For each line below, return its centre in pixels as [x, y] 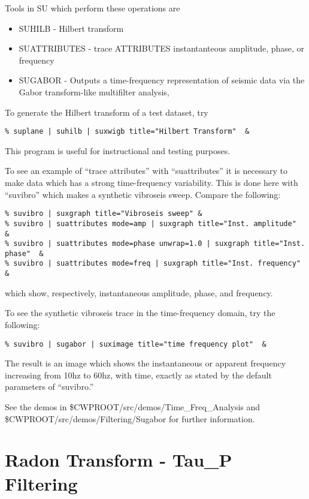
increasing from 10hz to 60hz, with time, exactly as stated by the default [138, 375]
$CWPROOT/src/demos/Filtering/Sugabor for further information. [130, 418]
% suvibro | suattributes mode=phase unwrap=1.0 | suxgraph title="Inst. [155, 244]
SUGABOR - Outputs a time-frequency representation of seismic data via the [162, 80]
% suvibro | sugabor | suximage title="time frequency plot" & [136, 344]
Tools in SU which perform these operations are [93, 8]
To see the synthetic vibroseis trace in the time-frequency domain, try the [140, 313]
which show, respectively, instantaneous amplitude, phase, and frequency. [139, 292]
